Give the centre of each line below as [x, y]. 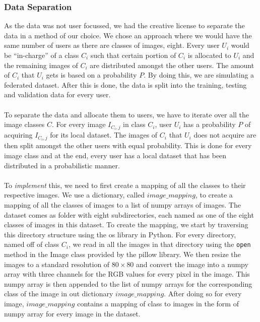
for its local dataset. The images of [104, 135]
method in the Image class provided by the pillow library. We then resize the [122, 254]
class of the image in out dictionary [59, 294]
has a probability [210, 124]
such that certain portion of [133, 55]
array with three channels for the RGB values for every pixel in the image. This [127, 274]
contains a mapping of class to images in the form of [158, 303]
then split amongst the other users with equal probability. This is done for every [128, 145]
